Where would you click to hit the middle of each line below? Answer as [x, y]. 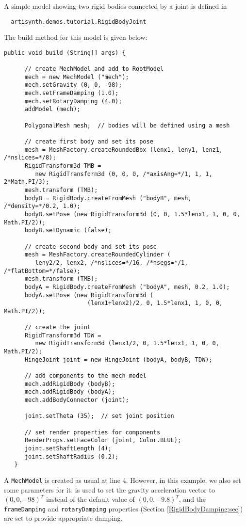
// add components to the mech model [85, 376]
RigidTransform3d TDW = [63, 335]
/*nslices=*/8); [30, 158]
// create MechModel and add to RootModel [94, 69]
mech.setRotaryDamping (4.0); [73, 101]
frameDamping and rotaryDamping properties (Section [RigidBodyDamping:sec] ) [123, 508]
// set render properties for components [92, 432]
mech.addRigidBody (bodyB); [70, 384]
